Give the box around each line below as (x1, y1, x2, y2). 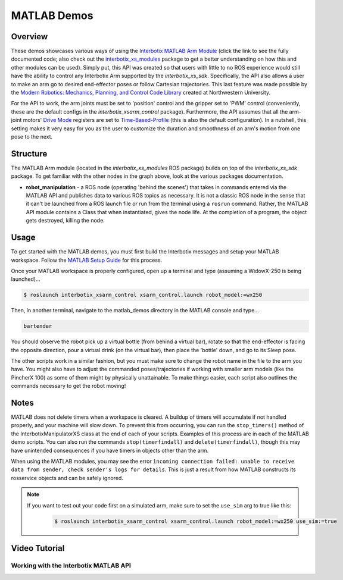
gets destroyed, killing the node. (26, 217, 105, 224)
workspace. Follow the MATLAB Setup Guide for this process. (11, 256, 163, 264)
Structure (11, 149, 48, 159)
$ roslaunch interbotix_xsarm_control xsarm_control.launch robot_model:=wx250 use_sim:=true (54, 518, 338, 525)
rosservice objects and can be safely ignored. (11, 474, 123, 481)
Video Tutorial (11, 543, 65, 553)
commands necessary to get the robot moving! (11, 383, 126, 390)
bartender (23, 323, 52, 330)
